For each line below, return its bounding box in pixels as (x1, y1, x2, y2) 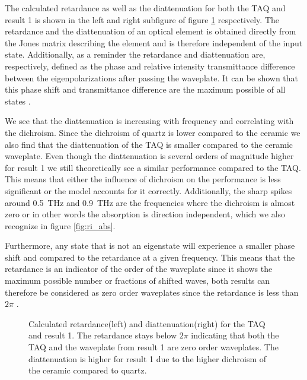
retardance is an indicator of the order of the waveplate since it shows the (5, 262, 273, 275)
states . (5, 94, 31, 107)
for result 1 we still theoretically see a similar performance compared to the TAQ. (5, 161, 301, 173)
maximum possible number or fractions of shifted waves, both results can (5, 274, 270, 287)
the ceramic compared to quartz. (28, 364, 147, 376)
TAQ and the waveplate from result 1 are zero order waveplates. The (28, 341, 279, 353)
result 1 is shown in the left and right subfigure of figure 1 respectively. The (5, 13, 279, 26)
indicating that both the (191, 329, 279, 341)
